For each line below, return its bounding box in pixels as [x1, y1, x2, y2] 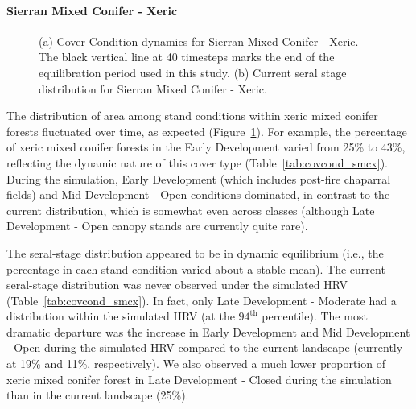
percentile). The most [262, 308, 368, 324]
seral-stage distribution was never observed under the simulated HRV [6, 276, 348, 293]
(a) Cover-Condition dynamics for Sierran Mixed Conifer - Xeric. [39, 32, 359, 49]
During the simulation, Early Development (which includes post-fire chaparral [6, 170, 391, 187]
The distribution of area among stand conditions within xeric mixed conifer [6, 107, 378, 124]
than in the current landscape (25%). [6, 386, 189, 403]
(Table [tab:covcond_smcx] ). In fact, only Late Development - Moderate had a [6, 291, 397, 308]
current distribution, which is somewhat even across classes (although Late [6, 201, 375, 218]
